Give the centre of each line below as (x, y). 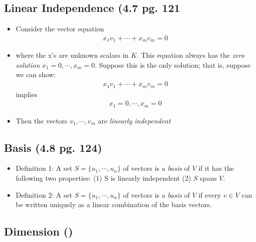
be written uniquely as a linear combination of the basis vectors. (114, 204)
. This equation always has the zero (191, 55)
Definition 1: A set (44, 168)
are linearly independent (134, 120)
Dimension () (39, 231)
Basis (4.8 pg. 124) (53, 147)
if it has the (216, 168)
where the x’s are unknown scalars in (72, 55)
